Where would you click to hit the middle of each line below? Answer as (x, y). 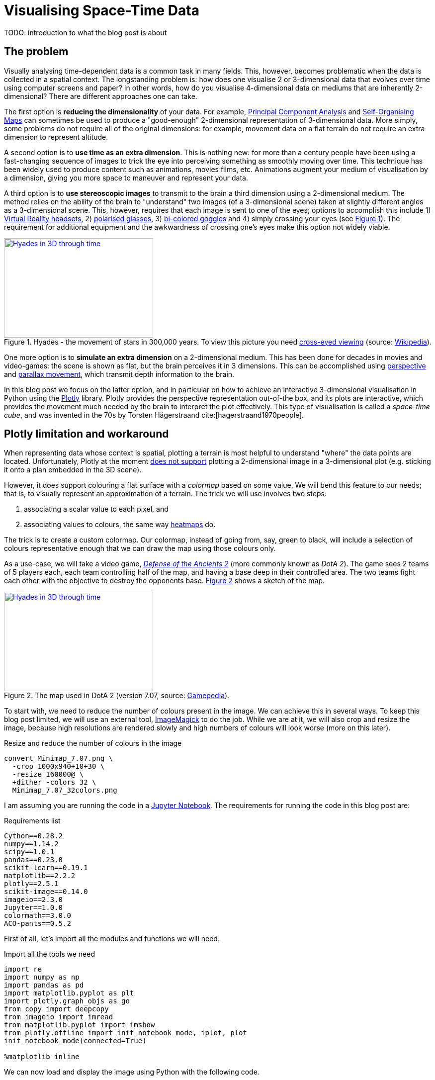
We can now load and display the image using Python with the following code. (132, 1072)
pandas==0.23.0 (34, 860)
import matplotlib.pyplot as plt (69, 993)
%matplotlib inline (42, 1057)
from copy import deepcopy (56, 1009)
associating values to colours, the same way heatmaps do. (120, 525)
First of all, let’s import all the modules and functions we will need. (112, 939)
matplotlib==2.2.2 (40, 876)
